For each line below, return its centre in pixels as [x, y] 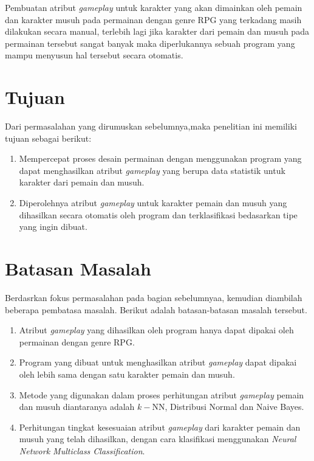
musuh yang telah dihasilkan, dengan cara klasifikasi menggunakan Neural [158, 439]
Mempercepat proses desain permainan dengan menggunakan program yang [160, 158]
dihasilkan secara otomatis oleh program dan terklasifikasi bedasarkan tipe [158, 214]
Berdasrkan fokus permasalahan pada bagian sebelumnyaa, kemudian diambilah [154, 297]
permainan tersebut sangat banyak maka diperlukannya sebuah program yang [150, 43]
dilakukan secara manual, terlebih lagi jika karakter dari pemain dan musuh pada [157, 31]
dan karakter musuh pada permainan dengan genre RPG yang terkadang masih [153, 19]
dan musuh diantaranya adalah [77, 407]
